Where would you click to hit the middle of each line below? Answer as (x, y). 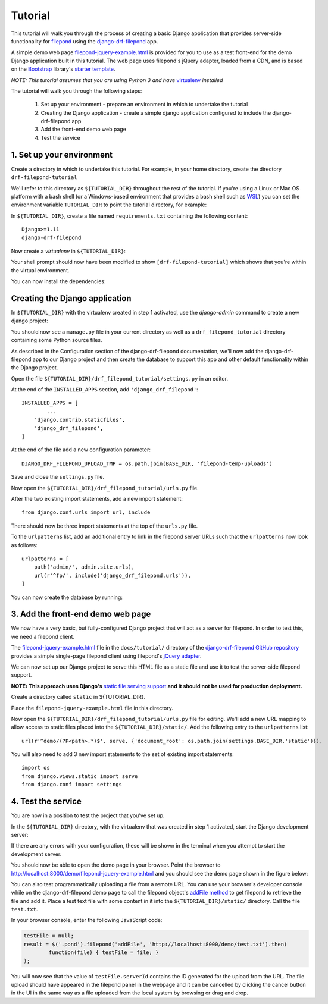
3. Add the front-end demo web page (81, 614)
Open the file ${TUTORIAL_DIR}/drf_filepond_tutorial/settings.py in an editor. (120, 378)
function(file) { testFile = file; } (104, 953)
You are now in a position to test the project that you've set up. (88, 815)
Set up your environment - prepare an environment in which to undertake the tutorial (144, 105)
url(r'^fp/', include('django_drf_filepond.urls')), (113, 575)
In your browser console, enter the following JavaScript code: (87, 920)
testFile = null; (49, 936)
